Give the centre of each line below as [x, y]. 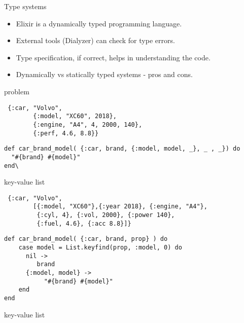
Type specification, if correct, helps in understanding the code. [113, 57]
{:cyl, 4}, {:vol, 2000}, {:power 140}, [106, 215]
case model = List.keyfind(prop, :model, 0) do [100, 248]
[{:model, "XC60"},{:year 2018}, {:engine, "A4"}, [120, 207]
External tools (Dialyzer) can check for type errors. [95, 40]
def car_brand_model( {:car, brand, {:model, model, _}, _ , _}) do [122, 149]
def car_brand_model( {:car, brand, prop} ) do [86, 239]
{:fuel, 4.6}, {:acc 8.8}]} [84, 223]
